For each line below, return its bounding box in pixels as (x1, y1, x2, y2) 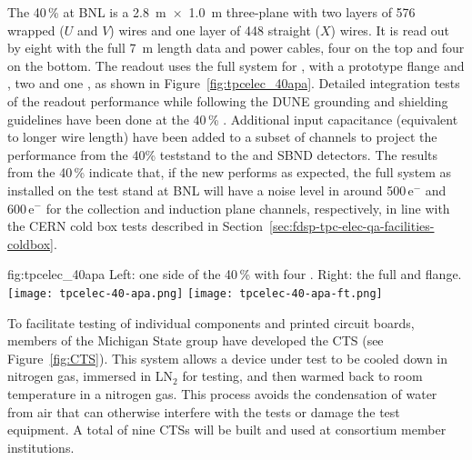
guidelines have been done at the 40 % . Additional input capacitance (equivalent (7, 109, 458, 128)
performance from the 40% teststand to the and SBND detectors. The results (7, 145, 438, 164)
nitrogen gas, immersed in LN (7, 366, 174, 385)
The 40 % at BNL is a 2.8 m (7, 3, 166, 21)
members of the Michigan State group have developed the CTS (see (7, 331, 384, 350)
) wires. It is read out (330, 20, 450, 39)
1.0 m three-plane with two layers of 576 (188, 3, 416, 21)
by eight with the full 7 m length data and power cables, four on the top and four (7, 38, 465, 57)
